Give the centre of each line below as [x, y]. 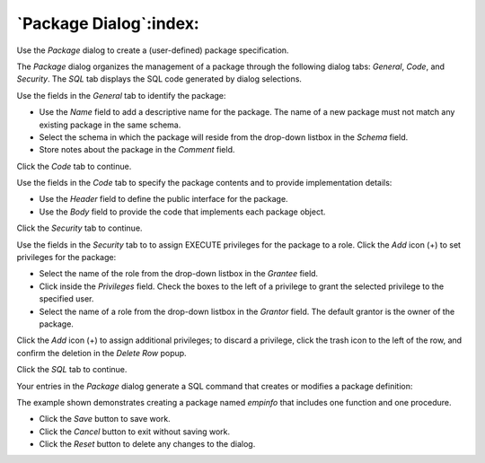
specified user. [66, 299]
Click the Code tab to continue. [74, 166]
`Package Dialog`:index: [108, 23]
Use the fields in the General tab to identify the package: [121, 95]
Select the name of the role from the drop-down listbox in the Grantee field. [179, 274]
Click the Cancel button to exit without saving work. [135, 432]
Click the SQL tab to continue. [72, 370]
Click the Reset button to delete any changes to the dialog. [147, 444]
